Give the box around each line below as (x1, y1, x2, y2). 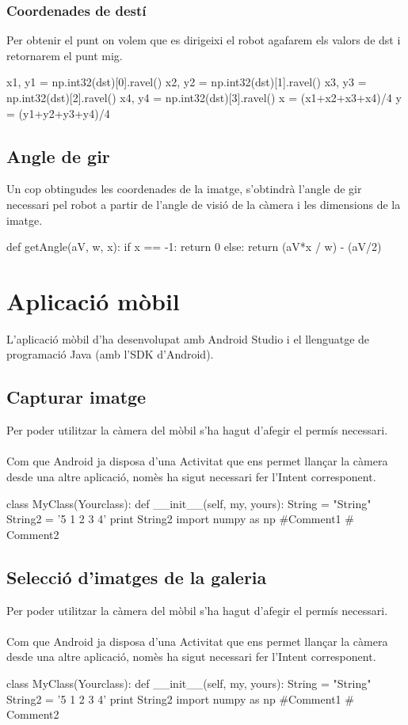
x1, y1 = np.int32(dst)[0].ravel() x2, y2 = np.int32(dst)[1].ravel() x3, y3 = (6, 74, 367, 90)
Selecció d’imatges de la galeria (6, 564, 267, 589)
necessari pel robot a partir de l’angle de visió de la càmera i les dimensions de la (6, 195, 401, 212)
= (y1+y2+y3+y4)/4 (6, 104, 110, 121)
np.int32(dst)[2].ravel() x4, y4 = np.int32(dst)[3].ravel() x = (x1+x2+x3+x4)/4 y (6, 89, 402, 105)
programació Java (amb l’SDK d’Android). (6, 346, 214, 362)
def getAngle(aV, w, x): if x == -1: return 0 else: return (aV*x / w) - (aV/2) (6, 238, 382, 255)
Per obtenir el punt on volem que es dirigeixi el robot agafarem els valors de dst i (6, 32, 401, 48)
